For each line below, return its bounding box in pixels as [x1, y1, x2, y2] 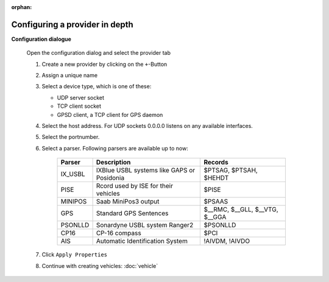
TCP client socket [57, 102, 102, 110]
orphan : [11, 4, 32, 10]
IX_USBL [60, 170, 85, 178]
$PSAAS [203, 197, 228, 206]
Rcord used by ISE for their [96, 182, 174, 190]
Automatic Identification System [96, 237, 188, 245]
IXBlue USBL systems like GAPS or [96, 166, 196, 175]
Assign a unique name [41, 72, 97, 79]
